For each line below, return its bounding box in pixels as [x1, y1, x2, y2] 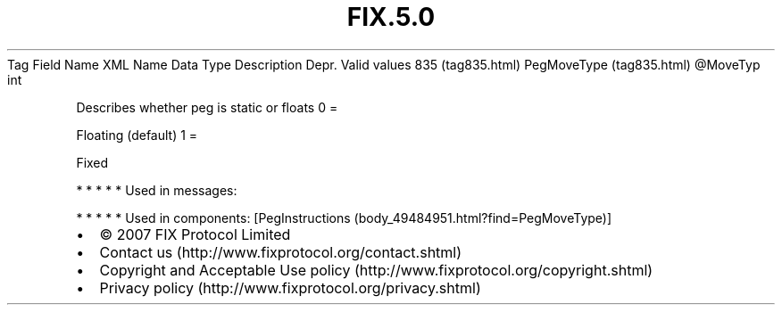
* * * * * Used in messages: [76, 182, 237, 198]
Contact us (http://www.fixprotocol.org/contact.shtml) [99, 242, 462, 261]
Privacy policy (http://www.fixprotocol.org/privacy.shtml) [99, 278, 481, 297]
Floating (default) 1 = [76, 127, 198, 143]
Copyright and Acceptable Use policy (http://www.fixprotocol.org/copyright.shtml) [99, 260, 653, 279]
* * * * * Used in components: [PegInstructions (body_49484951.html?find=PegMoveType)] [76, 209, 612, 226]
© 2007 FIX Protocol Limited [99, 225, 291, 243]
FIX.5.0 [346, 2, 436, 32]
